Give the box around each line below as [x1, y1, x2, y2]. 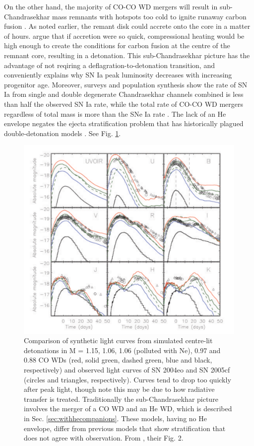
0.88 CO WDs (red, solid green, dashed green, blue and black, [24, 355, 212, 365]
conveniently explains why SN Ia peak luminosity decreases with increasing [4, 70, 232, 80]
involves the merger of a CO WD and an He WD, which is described [24, 403, 232, 414]
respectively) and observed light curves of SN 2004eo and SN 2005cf [24, 364, 230, 374]
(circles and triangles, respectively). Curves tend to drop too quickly [24, 374, 231, 384]
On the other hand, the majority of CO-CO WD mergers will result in [4, 1, 218, 11]
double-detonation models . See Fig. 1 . [4, 128, 121, 138]
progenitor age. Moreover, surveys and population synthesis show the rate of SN [4, 79, 248, 89]
